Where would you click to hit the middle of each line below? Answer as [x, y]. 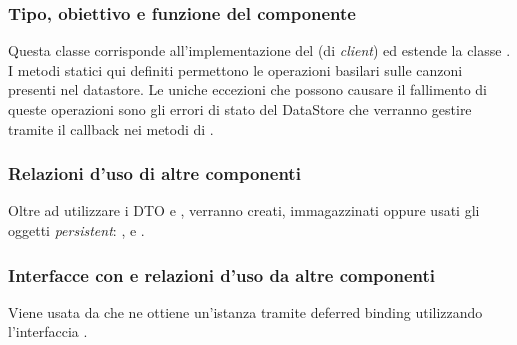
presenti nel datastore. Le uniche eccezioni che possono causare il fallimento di [247, 89]
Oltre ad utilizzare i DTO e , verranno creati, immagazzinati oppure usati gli [244, 210]
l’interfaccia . [48, 331]
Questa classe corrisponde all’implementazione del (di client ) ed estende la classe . [259, 50]
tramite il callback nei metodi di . [111, 128]
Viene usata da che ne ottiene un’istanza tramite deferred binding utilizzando [245, 311]
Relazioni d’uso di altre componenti [154, 173]
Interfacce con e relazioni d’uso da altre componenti [222, 274]
